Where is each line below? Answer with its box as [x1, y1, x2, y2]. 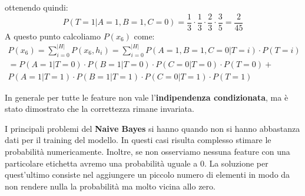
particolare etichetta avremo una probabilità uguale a [5, 157, 198, 169]
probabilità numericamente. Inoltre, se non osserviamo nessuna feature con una [5, 145, 290, 157]
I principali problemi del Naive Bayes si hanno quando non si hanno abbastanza [5, 122, 300, 134]
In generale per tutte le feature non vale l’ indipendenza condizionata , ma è [5, 91, 289, 103]
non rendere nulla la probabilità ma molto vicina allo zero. [5, 180, 216, 192]
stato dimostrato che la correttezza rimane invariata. [5, 102, 194, 115]
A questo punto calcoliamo [5, 29, 101, 42]
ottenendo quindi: [5, 1, 68, 13]
